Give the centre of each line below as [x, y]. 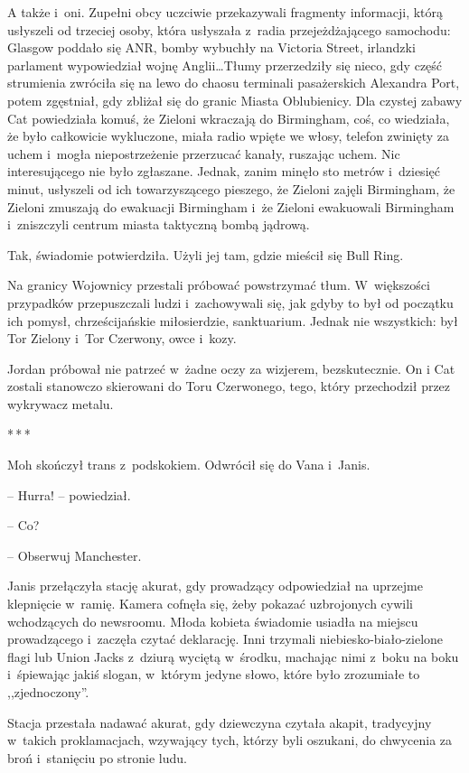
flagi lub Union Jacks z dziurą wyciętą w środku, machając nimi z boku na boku [233, 656]
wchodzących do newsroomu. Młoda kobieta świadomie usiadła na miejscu [213, 621]
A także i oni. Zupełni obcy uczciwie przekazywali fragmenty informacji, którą [225, 12]
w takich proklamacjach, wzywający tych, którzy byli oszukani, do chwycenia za [230, 740]
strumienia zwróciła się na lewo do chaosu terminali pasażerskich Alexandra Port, [234, 83]
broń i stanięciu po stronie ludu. [97, 757]
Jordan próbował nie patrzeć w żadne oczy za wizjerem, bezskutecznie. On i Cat [231, 368]
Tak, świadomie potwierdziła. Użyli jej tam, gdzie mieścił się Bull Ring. [206, 254]
